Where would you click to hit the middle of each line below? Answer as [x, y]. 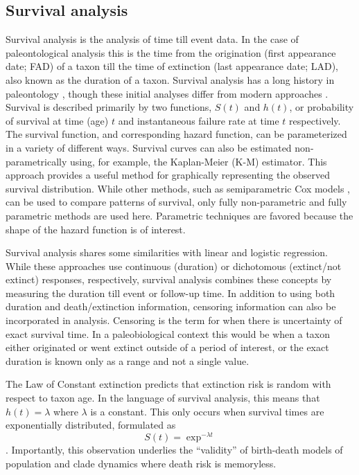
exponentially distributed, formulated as [91, 425]
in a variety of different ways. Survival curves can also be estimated [149, 147]
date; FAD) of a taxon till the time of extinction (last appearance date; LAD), [172, 66]
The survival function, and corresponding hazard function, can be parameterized [176, 134]
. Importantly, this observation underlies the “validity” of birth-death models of [174, 449]
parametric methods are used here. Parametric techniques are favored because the [179, 215]
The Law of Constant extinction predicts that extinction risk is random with [168, 384]
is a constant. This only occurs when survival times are [207, 411]
